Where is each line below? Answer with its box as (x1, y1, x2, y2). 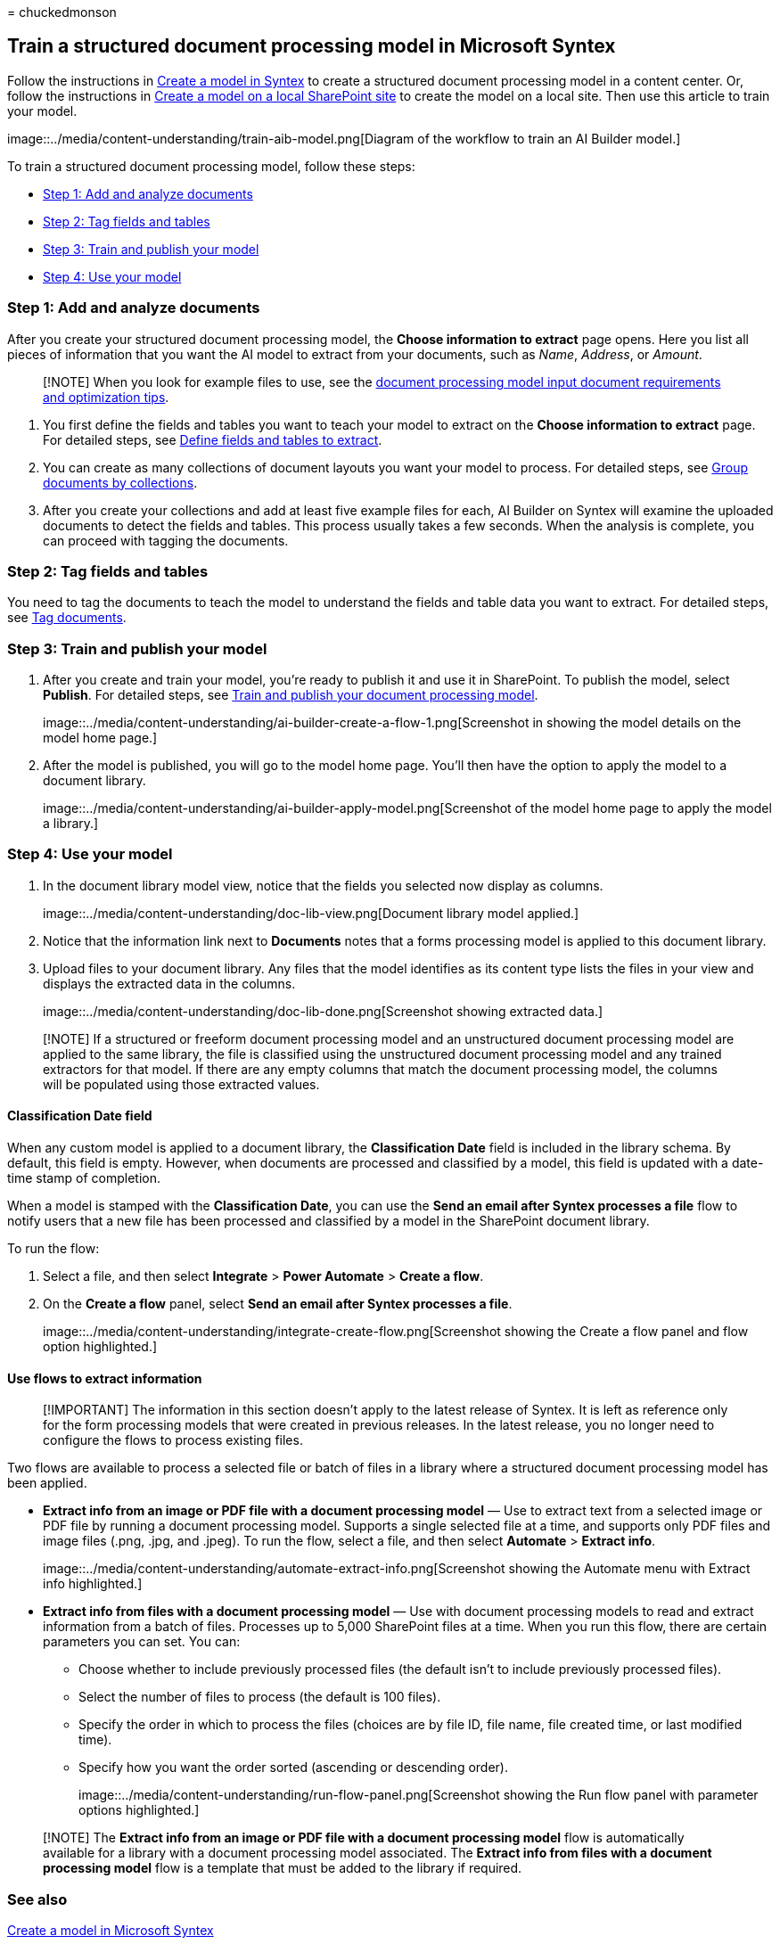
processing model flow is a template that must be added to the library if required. (43, 1860, 522, 1876)
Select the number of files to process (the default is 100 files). (78, 1689, 441, 1705)
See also (7, 1890, 68, 1908)
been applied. (7, 1475, 87, 1491)
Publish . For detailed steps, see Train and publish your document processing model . (43, 687, 538, 703)
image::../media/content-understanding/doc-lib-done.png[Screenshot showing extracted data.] (43, 1003, 603, 1019)
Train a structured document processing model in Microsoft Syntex (7, 35, 616, 58)
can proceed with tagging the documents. (43, 532, 289, 548)
